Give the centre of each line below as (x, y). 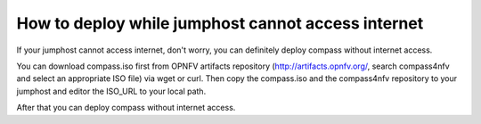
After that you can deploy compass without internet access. (126, 108)
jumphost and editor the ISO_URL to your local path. (111, 91)
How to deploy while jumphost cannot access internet (220, 23)
